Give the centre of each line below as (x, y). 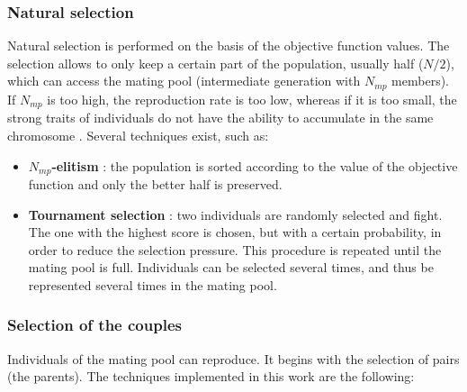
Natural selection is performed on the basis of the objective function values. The (229, 46)
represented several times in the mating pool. (153, 284)
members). (420, 81)
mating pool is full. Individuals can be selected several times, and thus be (231, 267)
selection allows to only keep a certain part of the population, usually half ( (216, 63)
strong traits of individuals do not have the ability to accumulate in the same (220, 118)
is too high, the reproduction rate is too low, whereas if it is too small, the (252, 99)
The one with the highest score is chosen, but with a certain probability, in (235, 232)
